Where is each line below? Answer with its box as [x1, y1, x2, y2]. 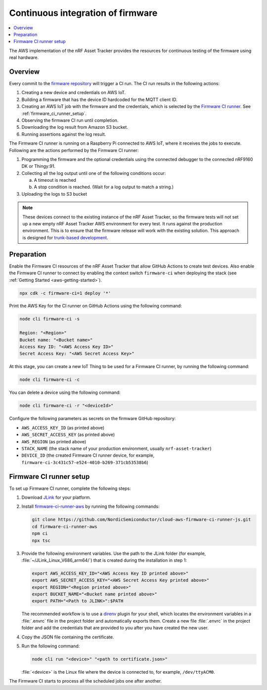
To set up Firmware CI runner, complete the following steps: [9, 485, 131, 491]
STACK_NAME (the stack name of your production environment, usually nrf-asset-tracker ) [21, 445, 212, 451]
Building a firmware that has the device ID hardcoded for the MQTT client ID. [21, 97, 178, 103]
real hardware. [9, 54, 39, 60]
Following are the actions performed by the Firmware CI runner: [9, 147, 139, 153]
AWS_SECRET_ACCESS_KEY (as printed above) [21, 431, 115, 438]
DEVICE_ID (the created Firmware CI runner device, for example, [21, 452, 155, 458]
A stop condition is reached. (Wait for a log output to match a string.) [34, 184, 174, 190]
